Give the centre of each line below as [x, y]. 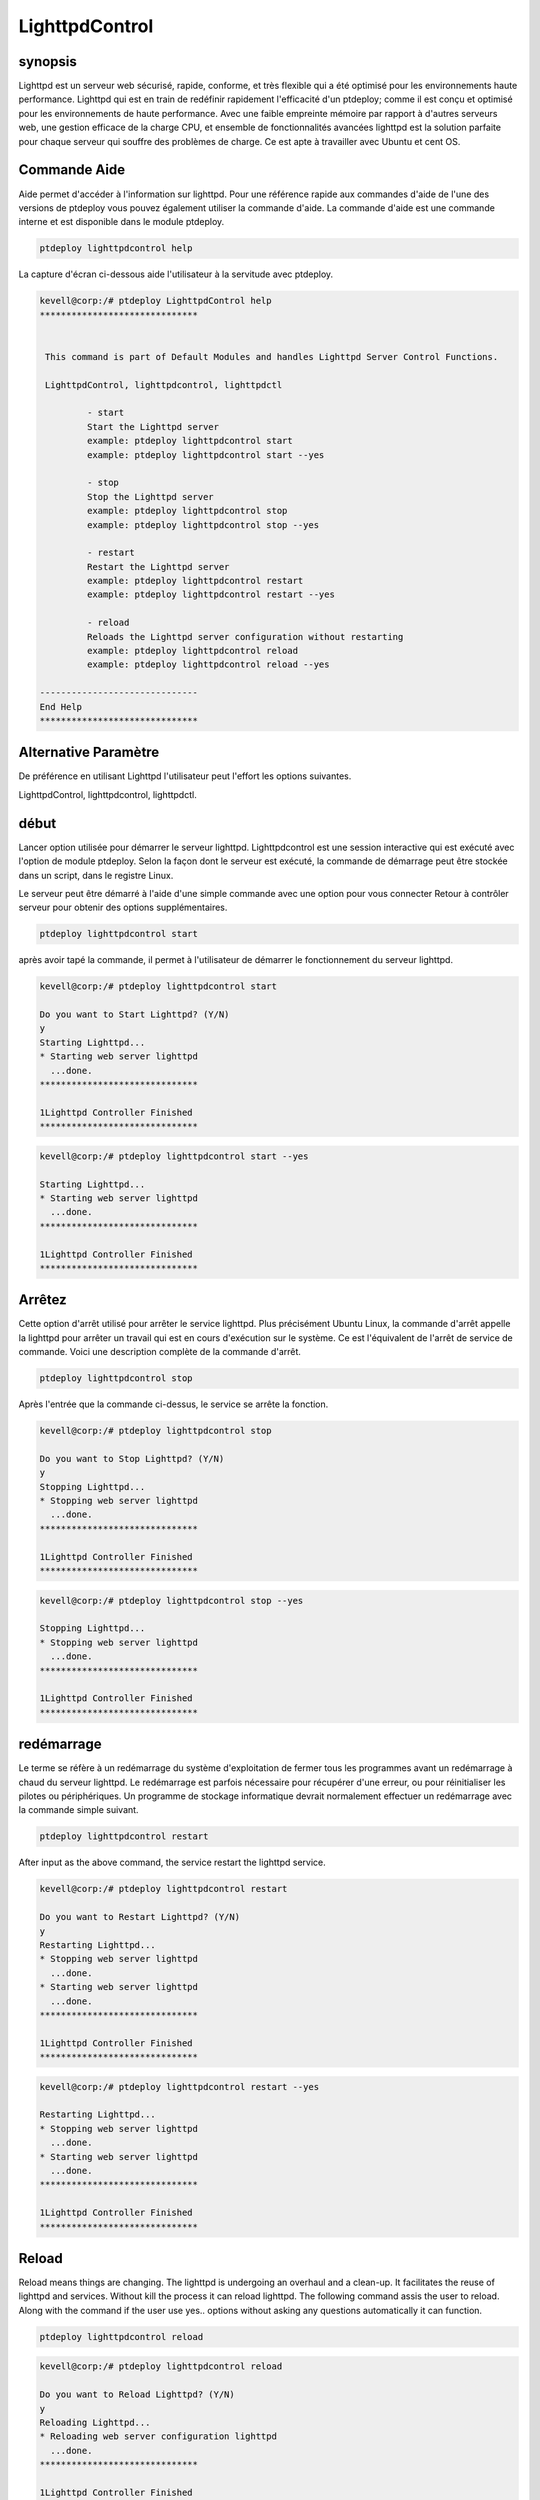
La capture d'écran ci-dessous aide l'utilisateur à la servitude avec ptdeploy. [176, 274]
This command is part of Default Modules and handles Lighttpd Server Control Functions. [272, 356]
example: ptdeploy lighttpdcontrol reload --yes [208, 664]
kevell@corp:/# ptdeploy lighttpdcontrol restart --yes [179, 2086]
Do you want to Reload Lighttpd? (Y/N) [137, 2394]
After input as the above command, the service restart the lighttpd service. [172, 1862]
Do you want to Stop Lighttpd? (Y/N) [132, 1458]
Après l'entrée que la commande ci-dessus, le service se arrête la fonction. [173, 1404]
